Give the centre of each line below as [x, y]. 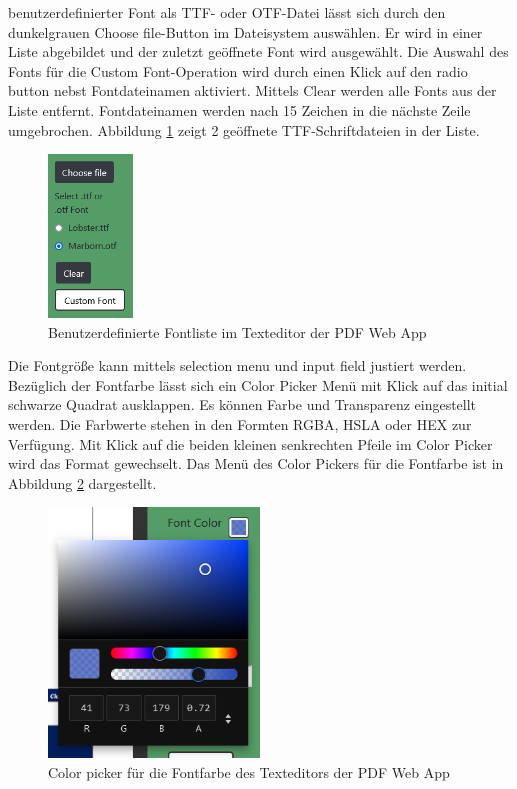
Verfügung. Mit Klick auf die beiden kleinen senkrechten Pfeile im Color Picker [250, 443]
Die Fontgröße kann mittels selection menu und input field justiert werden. [237, 365]
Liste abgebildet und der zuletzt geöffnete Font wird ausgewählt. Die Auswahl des [258, 51]
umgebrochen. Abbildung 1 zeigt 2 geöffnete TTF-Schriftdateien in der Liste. [244, 129]
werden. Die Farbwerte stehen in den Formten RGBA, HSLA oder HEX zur [240, 424]
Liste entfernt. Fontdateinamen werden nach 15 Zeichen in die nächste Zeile [239, 109]
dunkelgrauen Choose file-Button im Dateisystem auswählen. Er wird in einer [245, 31]
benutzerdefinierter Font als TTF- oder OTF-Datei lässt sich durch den [227, 12]
